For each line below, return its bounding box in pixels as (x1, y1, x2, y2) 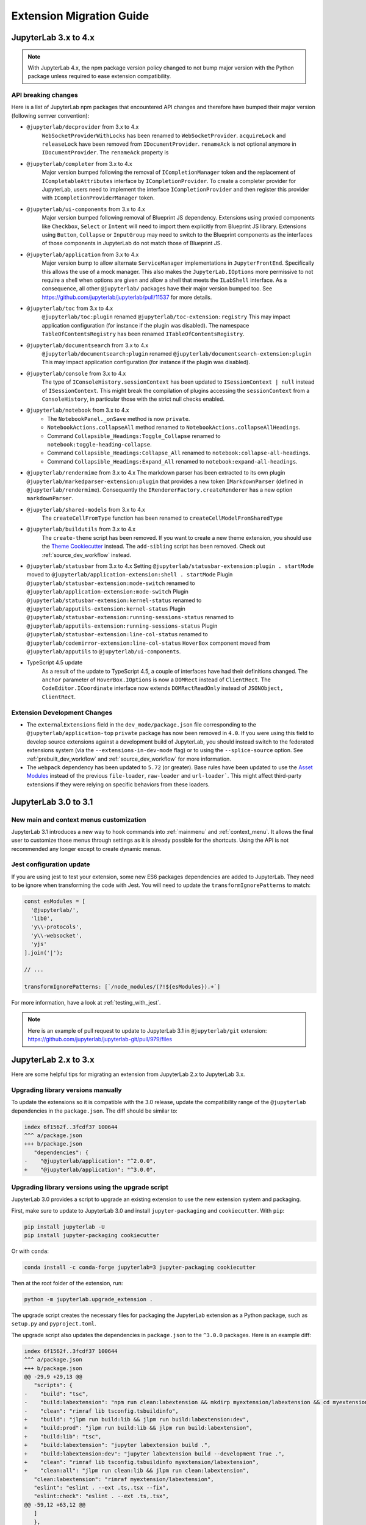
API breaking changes (11, 91, 79, 99)
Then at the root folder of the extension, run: (11, 1280, 123, 1287)
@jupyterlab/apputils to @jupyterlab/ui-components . (26, 647, 181, 655)
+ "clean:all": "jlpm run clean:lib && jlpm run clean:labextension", (24, 1467, 249, 1474)
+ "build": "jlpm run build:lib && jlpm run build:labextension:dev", (24, 1416, 249, 1423)
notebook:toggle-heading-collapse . (47, 440, 152, 448)
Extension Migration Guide (11, 9, 149, 23)
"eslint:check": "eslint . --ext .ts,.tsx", (34, 1493, 169, 1500)
